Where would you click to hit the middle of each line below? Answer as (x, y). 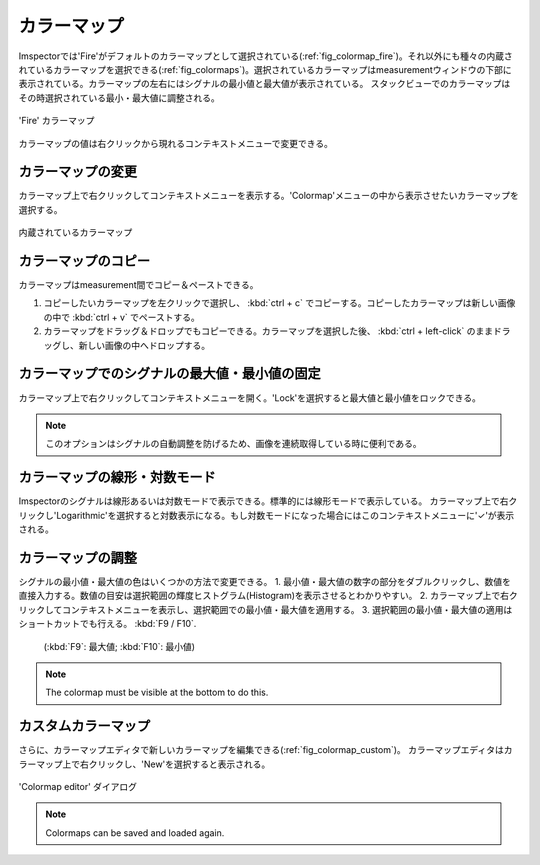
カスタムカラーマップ (84, 726)
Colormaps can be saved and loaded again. (135, 832)
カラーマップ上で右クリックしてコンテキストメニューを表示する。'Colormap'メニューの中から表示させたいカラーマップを (268, 196)
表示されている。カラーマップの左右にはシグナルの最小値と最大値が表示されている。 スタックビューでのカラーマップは (264, 84)
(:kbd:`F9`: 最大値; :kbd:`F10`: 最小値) (119, 646)
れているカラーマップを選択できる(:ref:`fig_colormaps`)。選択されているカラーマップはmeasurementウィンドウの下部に (265, 69)
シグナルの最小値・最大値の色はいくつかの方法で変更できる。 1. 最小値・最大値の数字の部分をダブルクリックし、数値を (265, 581)
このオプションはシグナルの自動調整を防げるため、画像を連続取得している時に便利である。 (233, 444)
